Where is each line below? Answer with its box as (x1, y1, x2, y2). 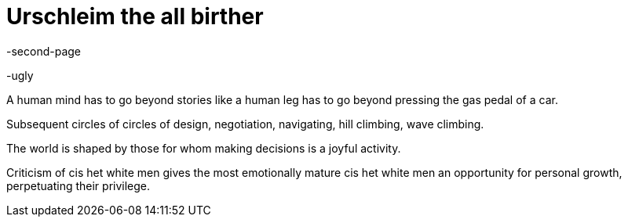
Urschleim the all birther (6, 3, 264, 30)
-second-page (6, 44, 81, 58)
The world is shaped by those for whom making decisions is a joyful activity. (6, 141, 401, 155)
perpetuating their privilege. (6, 178, 151, 192)
